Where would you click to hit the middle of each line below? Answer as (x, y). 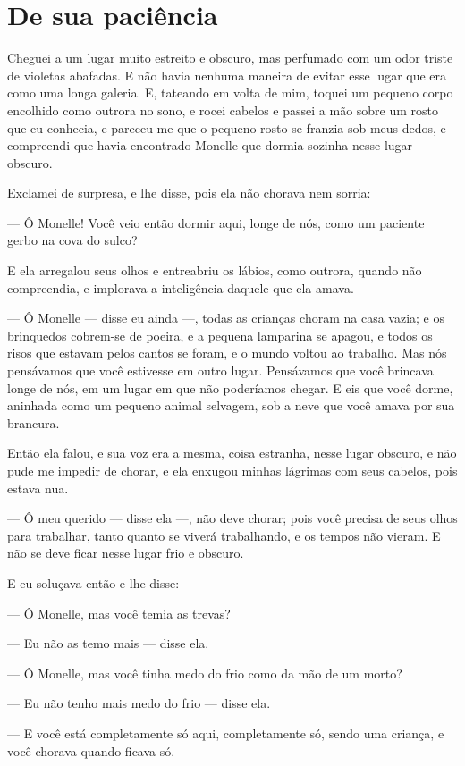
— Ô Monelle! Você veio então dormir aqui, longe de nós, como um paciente (216, 222)
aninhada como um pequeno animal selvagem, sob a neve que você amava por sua (231, 405)
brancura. (34, 422)
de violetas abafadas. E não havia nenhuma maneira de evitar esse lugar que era (227, 75)
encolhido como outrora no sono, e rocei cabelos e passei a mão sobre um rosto (223, 109)
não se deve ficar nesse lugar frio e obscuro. (126, 553)
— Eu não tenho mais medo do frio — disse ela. (139, 703)
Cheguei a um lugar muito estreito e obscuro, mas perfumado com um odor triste (230, 58)
